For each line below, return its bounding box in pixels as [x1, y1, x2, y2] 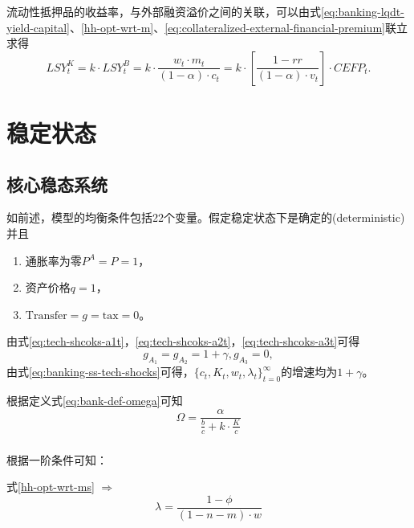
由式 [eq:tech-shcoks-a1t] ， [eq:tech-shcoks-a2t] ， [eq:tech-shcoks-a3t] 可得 [6, 333, 360, 350]
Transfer [25, 309, 67, 321]
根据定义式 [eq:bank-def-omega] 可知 [6, 391, 183, 408]
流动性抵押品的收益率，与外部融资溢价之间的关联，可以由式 [6, 3, 321, 19]
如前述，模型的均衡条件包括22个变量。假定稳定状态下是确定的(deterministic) [6, 209, 405, 226]
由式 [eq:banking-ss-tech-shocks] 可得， [6, 363, 194, 380]
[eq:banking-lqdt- [321, 3, 404, 19]
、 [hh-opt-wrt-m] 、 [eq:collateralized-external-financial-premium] [69, 18, 385, 35]
